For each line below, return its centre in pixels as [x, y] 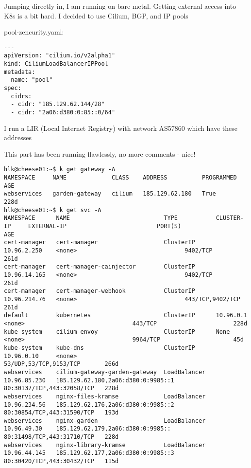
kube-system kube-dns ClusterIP [100, 348]
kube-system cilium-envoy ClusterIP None [117, 332]
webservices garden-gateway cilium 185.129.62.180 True [110, 194]
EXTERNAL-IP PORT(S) [105, 226]
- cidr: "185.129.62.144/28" [58, 104]
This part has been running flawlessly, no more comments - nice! [100, 153]
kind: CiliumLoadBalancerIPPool [56, 64]
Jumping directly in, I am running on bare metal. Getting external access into [120, 6]
